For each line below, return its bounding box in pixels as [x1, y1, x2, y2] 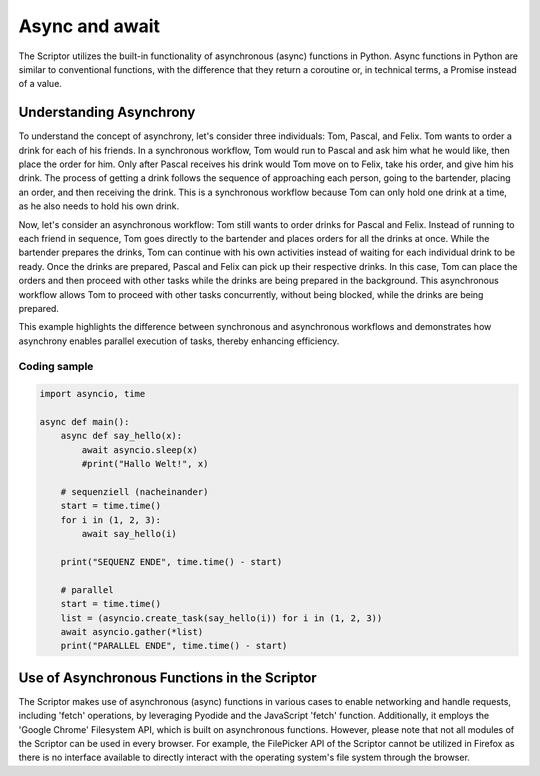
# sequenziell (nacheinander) [60, 486, 209, 497]
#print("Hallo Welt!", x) [81, 458, 209, 470]
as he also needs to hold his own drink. [18, 200, 180, 212]
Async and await [18, 15, 160, 37]
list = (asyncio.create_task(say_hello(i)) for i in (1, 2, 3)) [60, 612, 383, 624]
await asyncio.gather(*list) [60, 626, 204, 637]
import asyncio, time [39, 388, 146, 400]
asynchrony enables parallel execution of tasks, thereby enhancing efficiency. [18, 335, 340, 347]
